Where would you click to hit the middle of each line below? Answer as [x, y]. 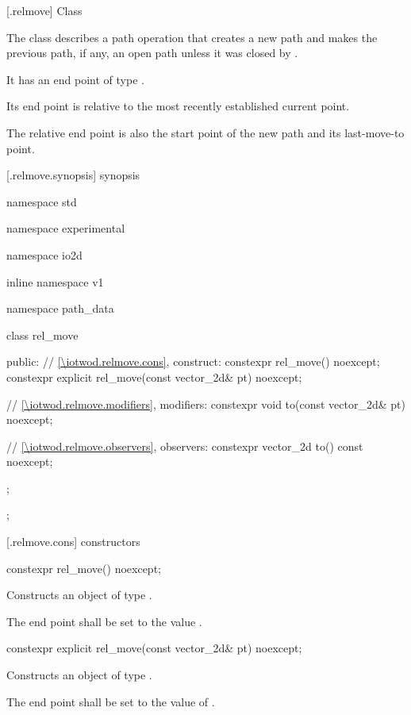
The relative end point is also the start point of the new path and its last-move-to [205, 132]
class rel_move [42, 334]
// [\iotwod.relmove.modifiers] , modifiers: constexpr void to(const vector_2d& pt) [206, 404]
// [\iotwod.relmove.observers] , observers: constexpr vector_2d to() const [185, 446]
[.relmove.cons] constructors [73, 542]
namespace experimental [66, 228]
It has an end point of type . [75, 79]
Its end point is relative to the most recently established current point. [178, 106]
